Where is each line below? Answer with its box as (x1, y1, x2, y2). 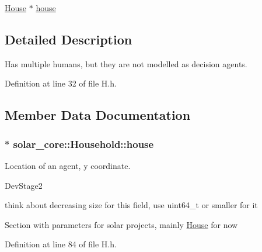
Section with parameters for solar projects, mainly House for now (5, 218, 238, 230)
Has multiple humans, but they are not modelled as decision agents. (5, 57, 247, 70)
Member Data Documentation (5, 106, 191, 124)
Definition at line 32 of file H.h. (5, 77, 117, 89)
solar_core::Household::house (13, 136, 154, 151)
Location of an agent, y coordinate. (5, 159, 131, 171)
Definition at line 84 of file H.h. (5, 238, 117, 250)
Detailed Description (5, 30, 132, 48)
